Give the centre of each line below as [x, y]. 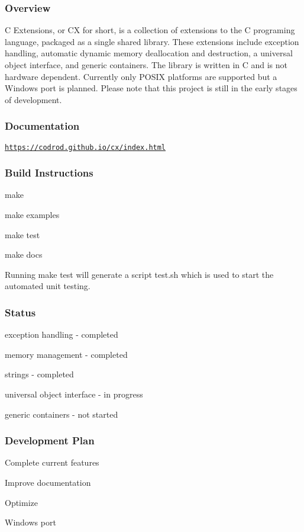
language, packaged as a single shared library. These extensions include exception [152, 41]
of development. [33, 99]
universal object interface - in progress [74, 394]
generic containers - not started [62, 414]
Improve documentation [48, 483]
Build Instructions [49, 173]
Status [20, 312]
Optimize [21, 502]
